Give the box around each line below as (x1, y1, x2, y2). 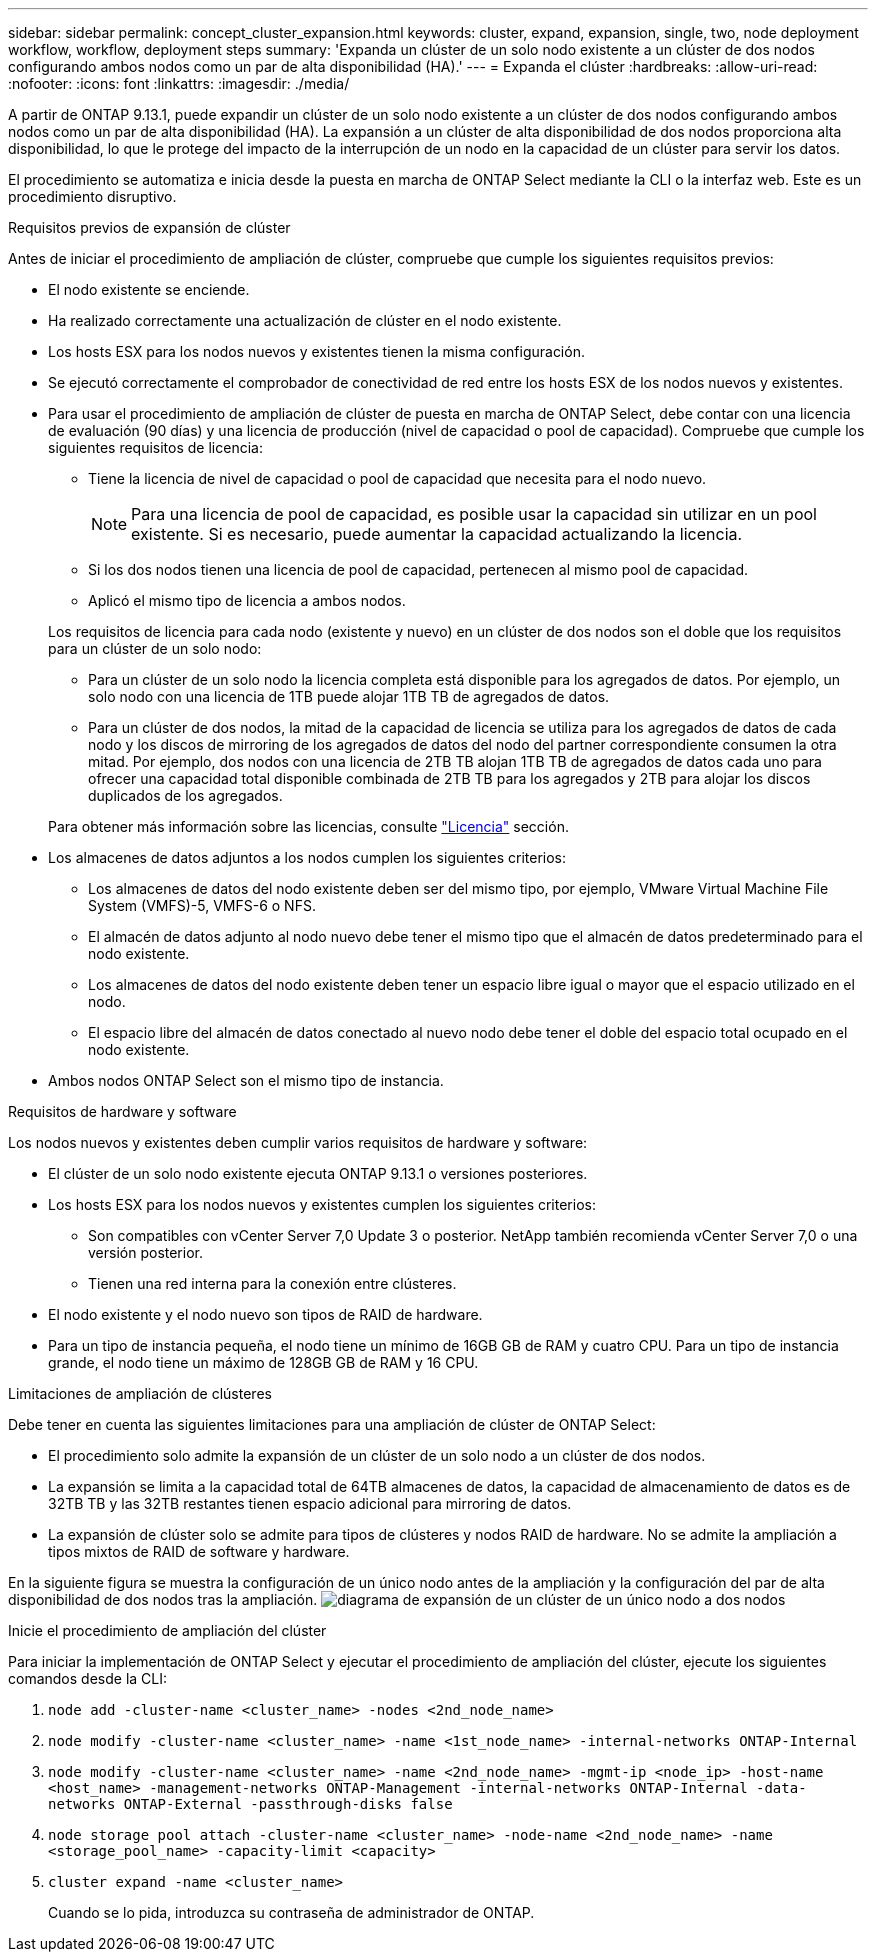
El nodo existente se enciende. (48, 281, 250, 298)
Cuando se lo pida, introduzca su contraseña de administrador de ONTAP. (48, 1904, 535, 1921)
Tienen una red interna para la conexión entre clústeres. (88, 1275, 457, 1292)
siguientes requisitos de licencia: (48, 439, 263, 456)
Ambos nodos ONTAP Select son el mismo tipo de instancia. (48, 1072, 444, 1089)
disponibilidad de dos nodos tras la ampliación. (8, 1591, 318, 1608)
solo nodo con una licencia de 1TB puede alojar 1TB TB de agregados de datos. (88, 688, 610, 705)
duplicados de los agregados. (88, 787, 283, 804)
